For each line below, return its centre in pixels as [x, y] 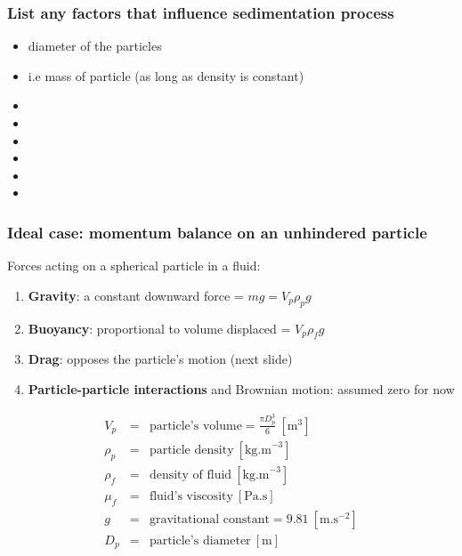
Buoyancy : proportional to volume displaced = [159, 328]
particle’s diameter [200, 540]
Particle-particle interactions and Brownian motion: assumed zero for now [241, 388]
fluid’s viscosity [191, 496]
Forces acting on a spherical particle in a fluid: [134, 266]
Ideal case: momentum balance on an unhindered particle [217, 232]
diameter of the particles [95, 46]
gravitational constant [209, 519]
